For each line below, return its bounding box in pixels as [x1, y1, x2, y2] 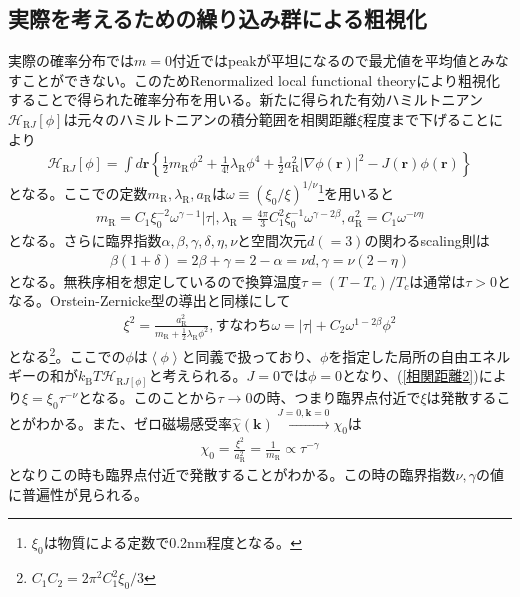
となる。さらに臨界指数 [8, 230, 162, 251]
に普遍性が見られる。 [8, 483, 148, 504]
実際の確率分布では [8, 50, 134, 71]
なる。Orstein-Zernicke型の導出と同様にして [8, 290, 291, 311]
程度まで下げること [362, 108, 489, 129]
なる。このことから [91, 386, 218, 407]
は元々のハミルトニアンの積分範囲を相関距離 [63, 108, 357, 129]
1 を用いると [318, 180, 395, 203]
